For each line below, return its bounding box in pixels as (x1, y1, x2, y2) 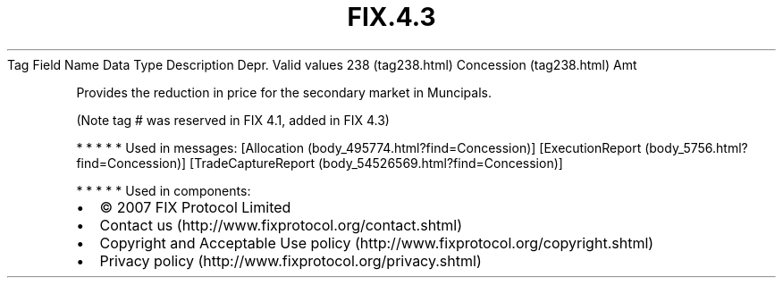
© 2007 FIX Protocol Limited (99, 197, 291, 216)
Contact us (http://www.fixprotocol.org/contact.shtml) (99, 215, 463, 234)
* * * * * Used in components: (76, 182, 251, 198)
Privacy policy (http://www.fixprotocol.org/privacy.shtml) (99, 251, 482, 270)
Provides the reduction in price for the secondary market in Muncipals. (76, 84, 492, 100)
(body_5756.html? (644, 139, 748, 155)
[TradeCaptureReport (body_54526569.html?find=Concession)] (189, 155, 563, 171)
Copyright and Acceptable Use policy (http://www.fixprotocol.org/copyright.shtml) (99, 233, 654, 252)
